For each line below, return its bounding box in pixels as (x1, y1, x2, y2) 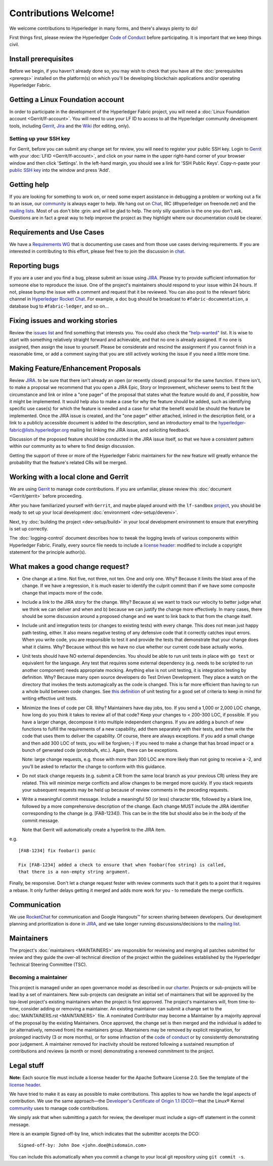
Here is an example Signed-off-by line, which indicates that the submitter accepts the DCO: (9, 1131, 200, 1137)
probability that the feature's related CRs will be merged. (9, 460, 127, 466)
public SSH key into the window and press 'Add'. (9, 167, 111, 173)
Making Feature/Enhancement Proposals (9, 364, 141, 372)
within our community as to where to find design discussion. (9, 443, 135, 449)
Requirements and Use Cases (9, 228, 105, 236)
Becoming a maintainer (9, 974, 68, 981)
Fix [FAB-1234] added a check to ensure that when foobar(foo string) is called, (18, 862, 226, 867)
